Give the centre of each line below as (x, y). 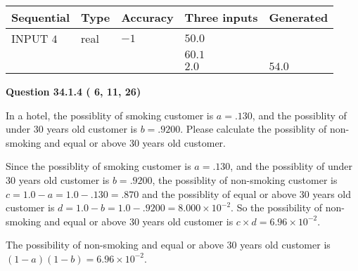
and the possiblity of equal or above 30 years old (247, 193)
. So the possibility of (277, 207)
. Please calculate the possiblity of (254, 129)
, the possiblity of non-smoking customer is (245, 179)
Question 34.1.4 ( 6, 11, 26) (73, 91)
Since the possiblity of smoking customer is (98, 166)
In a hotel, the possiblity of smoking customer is (110, 115)
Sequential (41, 17)
